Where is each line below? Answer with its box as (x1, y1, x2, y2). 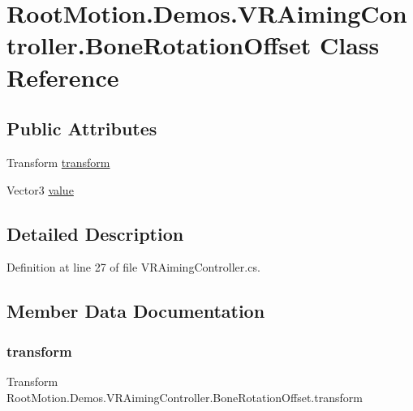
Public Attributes (6, 116, 157, 141)
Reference (6, 60, 119, 93)
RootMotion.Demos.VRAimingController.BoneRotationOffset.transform (6, 388, 363, 405)
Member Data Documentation (6, 298, 265, 323)
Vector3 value (6, 181, 74, 198)
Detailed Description (6, 220, 184, 246)
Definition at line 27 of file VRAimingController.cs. (6, 259, 260, 276)
